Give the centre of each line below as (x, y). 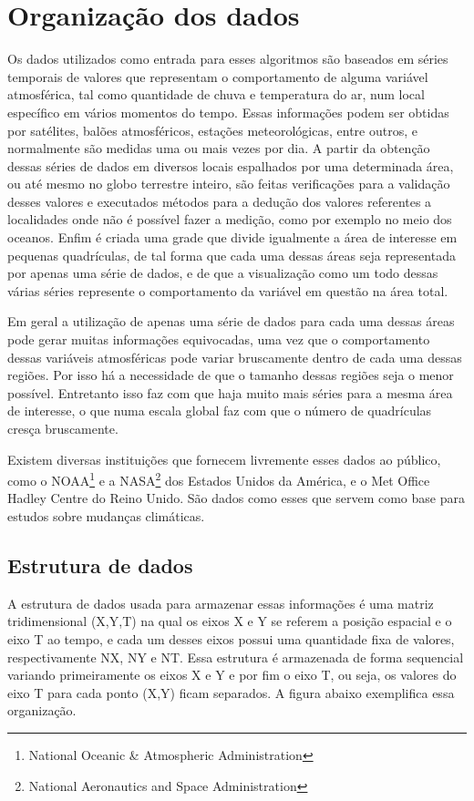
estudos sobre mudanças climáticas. (106, 516)
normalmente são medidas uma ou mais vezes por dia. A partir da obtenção (219, 148)
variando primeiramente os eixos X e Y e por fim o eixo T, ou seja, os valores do (232, 675)
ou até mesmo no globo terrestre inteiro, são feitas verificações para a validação (229, 184)
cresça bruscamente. (63, 428)
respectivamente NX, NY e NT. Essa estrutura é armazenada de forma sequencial (236, 657)
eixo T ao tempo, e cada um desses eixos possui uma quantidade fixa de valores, (231, 639)
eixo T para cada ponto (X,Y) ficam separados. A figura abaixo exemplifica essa (231, 692)
